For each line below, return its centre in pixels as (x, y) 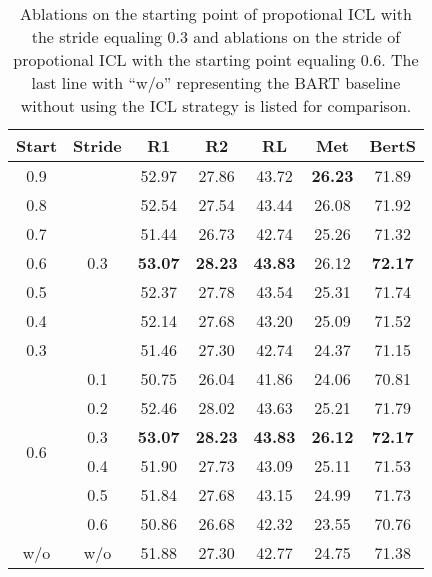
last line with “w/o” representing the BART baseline (216, 82)
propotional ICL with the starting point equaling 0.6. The (216, 59)
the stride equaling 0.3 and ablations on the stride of (216, 36)
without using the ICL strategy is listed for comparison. (216, 105)
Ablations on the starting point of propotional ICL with (216, 13)
